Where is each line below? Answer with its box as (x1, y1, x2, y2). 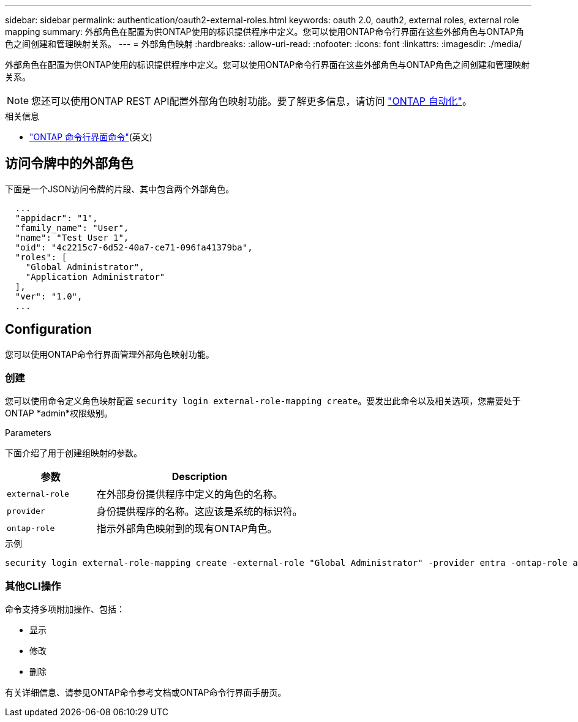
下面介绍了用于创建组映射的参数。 (5, 448, 142, 459)
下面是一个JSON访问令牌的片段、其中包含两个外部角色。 (5, 183, 235, 194)
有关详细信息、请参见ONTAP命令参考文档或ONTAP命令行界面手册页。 (5, 687, 287, 698)
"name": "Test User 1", (15, 232, 129, 243)
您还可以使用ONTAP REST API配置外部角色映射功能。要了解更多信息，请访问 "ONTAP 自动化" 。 (31, 95, 473, 107)
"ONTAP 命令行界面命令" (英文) (29, 132, 152, 142)
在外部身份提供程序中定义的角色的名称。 (96, 488, 283, 501)
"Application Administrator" (25, 271, 165, 282)
